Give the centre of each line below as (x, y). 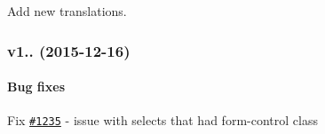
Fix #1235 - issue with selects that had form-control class (162, 120)
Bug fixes (36, 87)
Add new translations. (67, 11)
